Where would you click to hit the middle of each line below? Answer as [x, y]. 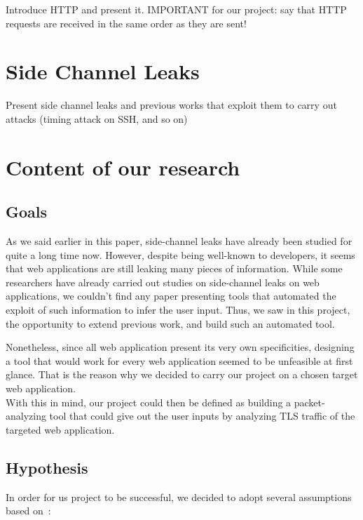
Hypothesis [47, 467]
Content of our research [123, 167]
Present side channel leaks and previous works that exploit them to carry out [171, 105]
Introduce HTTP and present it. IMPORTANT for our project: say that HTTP [176, 9]
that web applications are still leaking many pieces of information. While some [174, 268]
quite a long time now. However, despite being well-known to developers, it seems [180, 254]
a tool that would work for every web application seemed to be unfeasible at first [179, 360]
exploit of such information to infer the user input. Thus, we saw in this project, [178, 310]
